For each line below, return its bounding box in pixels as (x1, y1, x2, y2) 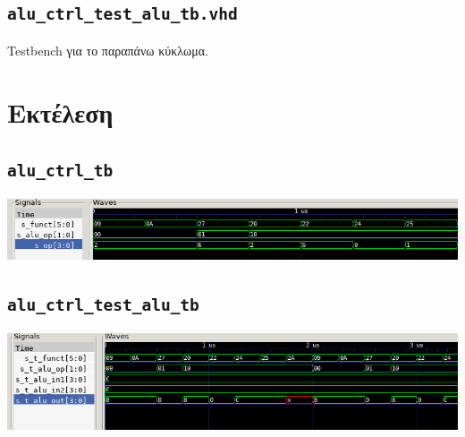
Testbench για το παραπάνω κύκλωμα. (7, 40, 208, 59)
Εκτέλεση (7, 93, 114, 130)
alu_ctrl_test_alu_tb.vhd (7, 4, 238, 24)
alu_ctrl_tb (7, 161, 114, 181)
